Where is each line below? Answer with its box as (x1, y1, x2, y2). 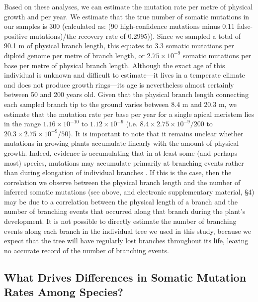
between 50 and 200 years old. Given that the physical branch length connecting (4, 89, 249, 100)
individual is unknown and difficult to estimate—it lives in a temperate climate (4, 70, 245, 80)
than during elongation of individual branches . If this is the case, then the (4, 167, 232, 178)
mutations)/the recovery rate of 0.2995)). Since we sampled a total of (29, 30, 241, 41)
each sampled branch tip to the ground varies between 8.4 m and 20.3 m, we (4, 99, 237, 109)
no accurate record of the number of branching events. (4, 245, 169, 255)
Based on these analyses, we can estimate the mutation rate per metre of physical (4, 1, 253, 11)
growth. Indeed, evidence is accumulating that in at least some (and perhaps (4, 147, 237, 158)
